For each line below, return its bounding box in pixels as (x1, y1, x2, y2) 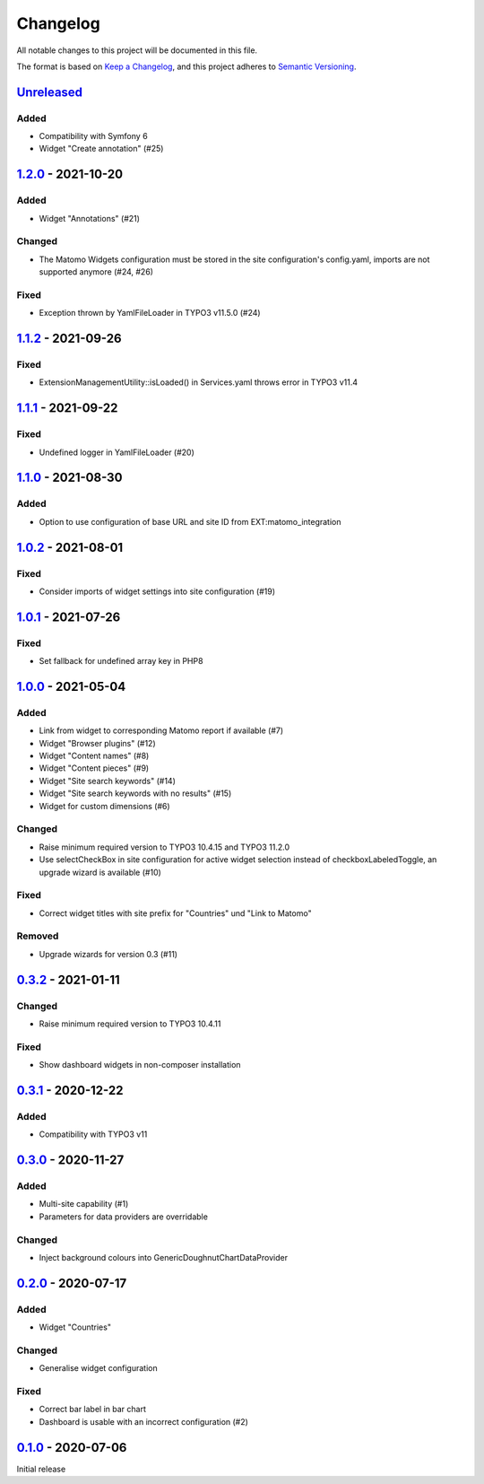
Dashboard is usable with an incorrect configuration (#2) (39, 1416, 248, 1427)
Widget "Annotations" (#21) (39, 213, 141, 223)
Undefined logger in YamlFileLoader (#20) (39, 447, 194, 458)
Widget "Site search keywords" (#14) (39, 775, 177, 786)
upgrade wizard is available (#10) (39, 867, 161, 877)
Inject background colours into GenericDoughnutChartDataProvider (39, 1252, 289, 1262)
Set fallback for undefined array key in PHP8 (39, 656, 203, 667)
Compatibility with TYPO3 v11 (39, 1129, 148, 1139)
